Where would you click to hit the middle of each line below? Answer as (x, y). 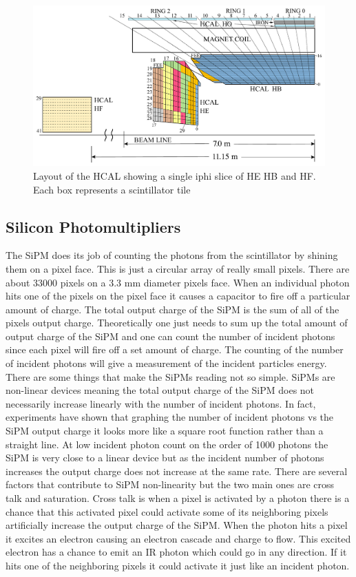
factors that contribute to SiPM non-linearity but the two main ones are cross (170, 484)
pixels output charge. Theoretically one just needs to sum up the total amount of (177, 323)
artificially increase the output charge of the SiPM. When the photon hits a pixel (177, 525)
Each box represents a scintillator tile (112, 189)
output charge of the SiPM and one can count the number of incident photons (170, 336)
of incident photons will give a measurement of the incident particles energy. (166, 363)
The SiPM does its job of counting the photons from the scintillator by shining (172, 255)
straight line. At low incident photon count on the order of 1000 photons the (167, 444)
